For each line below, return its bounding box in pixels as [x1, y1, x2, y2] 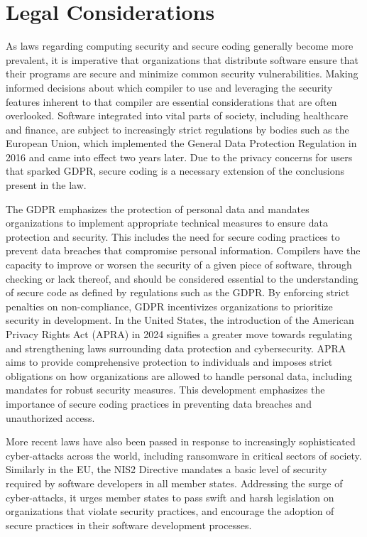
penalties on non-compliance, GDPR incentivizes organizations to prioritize [6, 298, 333, 313]
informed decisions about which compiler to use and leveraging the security [6, 80, 333, 94]
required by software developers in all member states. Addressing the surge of [6, 475, 343, 490]
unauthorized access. [6, 410, 95, 425]
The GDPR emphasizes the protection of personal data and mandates [6, 201, 310, 216]
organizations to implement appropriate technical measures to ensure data [6, 215, 328, 230]
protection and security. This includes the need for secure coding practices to [6, 229, 340, 244]
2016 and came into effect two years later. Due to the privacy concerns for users [6, 149, 353, 164]
